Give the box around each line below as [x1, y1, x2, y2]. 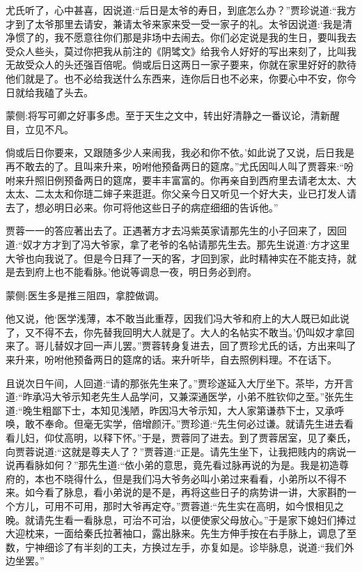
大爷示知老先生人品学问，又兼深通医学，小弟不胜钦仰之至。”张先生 [52, 389, 354, 404]
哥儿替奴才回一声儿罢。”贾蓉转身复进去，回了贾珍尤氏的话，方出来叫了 [34, 338, 356, 353]
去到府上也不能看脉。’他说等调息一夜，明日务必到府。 [15, 264, 257, 279]
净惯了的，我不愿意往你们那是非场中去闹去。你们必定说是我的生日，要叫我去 [6, 30, 356, 45]
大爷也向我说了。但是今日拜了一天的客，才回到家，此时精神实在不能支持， [6, 250, 347, 265]
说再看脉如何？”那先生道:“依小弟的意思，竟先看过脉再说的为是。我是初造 [6, 458, 340, 472]
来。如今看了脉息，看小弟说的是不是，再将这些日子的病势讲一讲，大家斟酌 [6, 485, 347, 499]
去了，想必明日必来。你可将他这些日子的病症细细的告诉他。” [6, 200, 278, 214]
